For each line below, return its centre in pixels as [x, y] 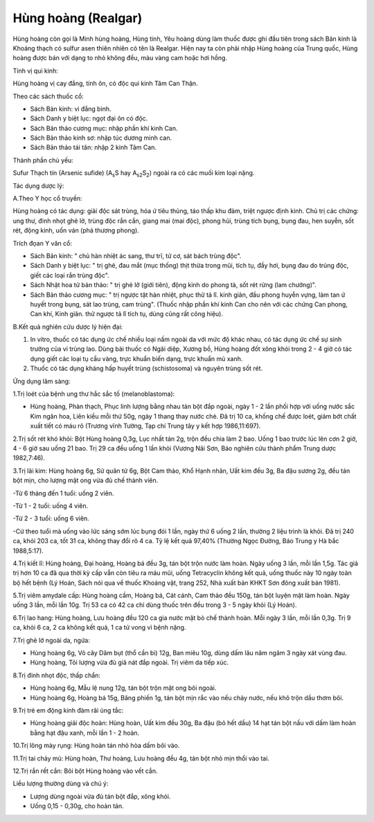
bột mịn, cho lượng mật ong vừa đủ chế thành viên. [86, 480]
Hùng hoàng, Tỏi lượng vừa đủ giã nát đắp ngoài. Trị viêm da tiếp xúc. [130, 663]
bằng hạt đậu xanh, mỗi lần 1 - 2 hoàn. [85, 733]
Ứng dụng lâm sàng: [42, 381]
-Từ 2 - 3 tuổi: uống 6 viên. [51, 518]
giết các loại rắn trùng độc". [70, 275]
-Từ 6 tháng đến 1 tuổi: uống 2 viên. [63, 493]
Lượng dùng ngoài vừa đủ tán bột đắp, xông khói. [100, 796]
